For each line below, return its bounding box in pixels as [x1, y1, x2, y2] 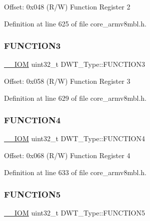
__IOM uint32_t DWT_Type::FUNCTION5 [4, 208, 145, 218]
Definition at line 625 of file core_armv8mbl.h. [4, 18, 146, 28]
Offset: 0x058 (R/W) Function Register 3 [4, 76, 130, 86]
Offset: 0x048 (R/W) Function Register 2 [4, 1, 130, 11]
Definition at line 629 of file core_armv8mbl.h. [4, 92, 146, 103]
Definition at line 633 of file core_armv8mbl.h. [4, 167, 146, 177]
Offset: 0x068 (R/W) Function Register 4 [4, 150, 130, 160]
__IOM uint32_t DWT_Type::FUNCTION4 [4, 133, 145, 144]
